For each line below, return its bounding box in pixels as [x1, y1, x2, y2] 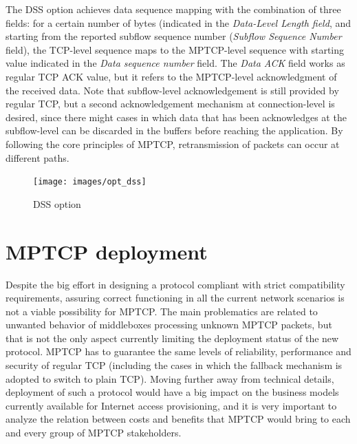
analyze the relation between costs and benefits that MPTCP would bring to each [6, 412, 351, 426]
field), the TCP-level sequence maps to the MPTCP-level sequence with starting [6, 42, 345, 56]
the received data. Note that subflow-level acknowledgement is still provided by [6, 83, 339, 97]
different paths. [6, 150, 69, 165]
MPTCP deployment [6, 237, 208, 265]
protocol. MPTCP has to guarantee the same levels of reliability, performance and [6, 344, 351, 359]
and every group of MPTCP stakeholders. [6, 425, 182, 440]
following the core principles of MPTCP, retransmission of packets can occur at [6, 136, 340, 151]
